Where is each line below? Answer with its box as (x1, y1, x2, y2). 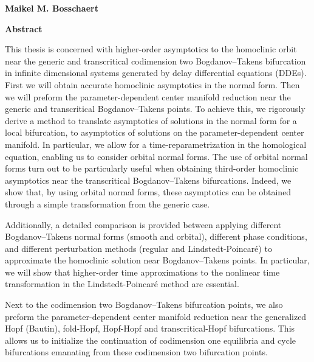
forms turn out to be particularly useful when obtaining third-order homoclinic (5, 162, 299, 175)
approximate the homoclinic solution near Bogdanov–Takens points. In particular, (5, 254, 310, 266)
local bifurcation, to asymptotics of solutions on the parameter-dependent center (5, 126, 304, 139)
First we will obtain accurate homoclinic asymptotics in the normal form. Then (5, 78, 300, 91)
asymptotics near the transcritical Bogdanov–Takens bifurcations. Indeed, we (5, 173, 292, 186)
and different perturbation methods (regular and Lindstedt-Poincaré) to (5, 242, 272, 254)
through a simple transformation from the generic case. (5, 197, 210, 210)
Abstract (5, 22, 43, 35)
